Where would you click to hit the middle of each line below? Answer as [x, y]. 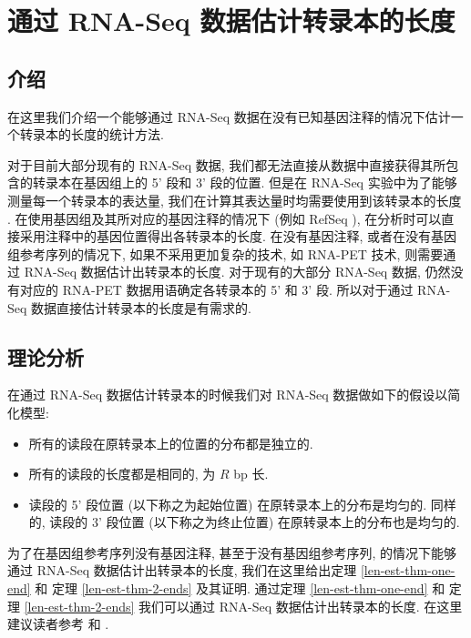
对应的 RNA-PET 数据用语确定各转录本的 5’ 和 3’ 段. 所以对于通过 [216, 289]
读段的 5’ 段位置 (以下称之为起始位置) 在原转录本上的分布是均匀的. [228, 504]
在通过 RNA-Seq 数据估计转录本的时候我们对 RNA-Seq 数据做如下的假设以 [228, 395]
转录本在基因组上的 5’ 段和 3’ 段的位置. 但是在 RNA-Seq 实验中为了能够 [245, 182]
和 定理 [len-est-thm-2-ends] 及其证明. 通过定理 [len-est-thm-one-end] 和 [240, 588]
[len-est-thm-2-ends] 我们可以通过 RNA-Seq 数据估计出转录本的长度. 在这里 [243, 606]
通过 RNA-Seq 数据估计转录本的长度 [231, 20]
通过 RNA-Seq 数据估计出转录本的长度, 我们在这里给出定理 [182, 570]
